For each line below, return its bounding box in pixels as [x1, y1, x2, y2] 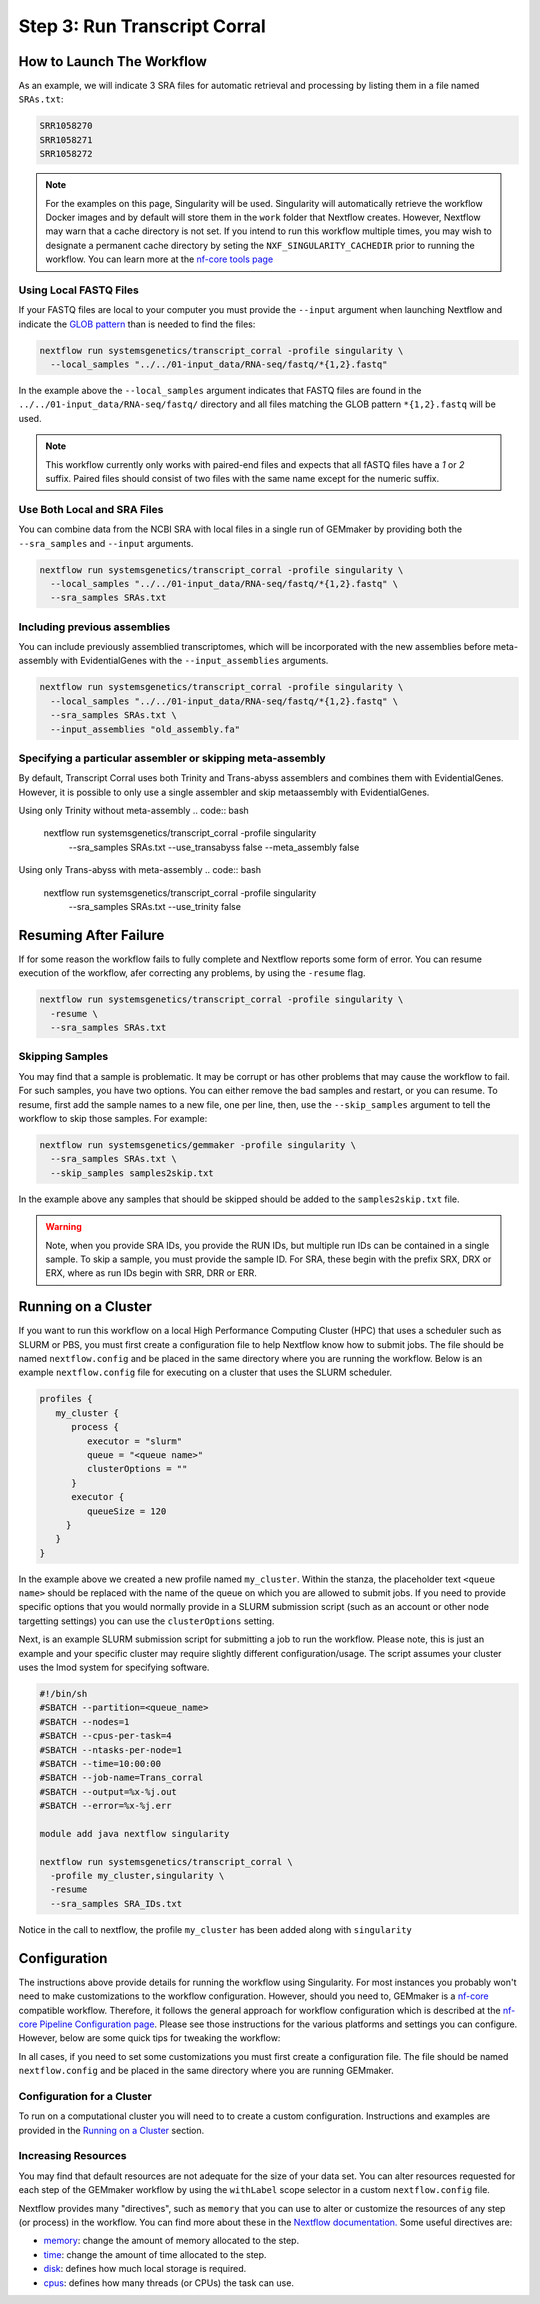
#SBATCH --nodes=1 [39, 1716, 130, 1727]
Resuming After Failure [18, 926, 165, 944]
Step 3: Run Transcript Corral [18, 15, 267, 37]
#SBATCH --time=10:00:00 [39, 1758, 162, 1769]
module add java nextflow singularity [39, 1828, 230, 1839]
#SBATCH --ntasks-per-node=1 [39, 1744, 183, 1755]
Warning [45, 1221, 82, 1233]
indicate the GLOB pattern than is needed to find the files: [18, 318, 256, 330]
